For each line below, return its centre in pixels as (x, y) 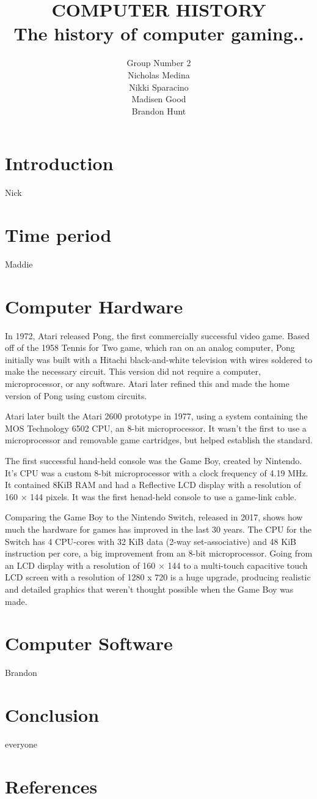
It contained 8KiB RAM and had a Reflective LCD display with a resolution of (153, 485)
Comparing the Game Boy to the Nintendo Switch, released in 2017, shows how (154, 517)
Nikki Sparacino (159, 87)
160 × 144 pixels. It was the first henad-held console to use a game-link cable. (151, 496)
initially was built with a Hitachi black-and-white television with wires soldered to (159, 359)
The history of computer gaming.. (159, 33)
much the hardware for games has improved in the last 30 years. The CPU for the (158, 529)
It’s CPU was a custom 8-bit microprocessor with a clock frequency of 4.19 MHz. (157, 472)
